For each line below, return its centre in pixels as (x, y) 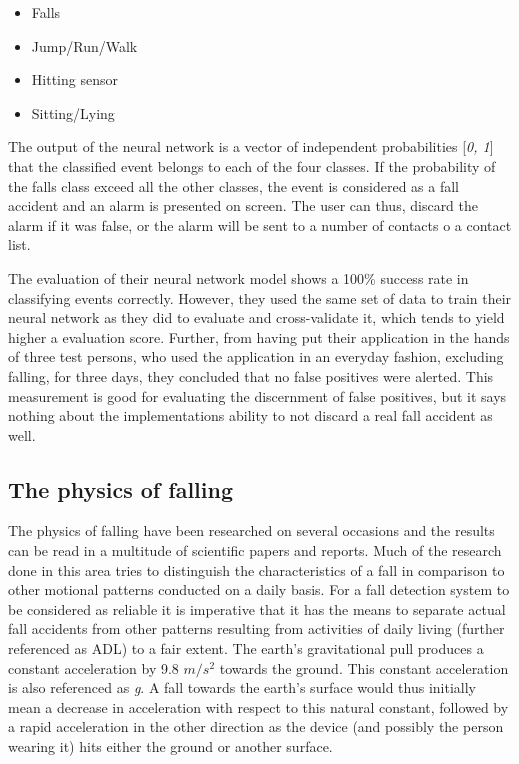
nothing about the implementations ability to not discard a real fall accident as (250, 415)
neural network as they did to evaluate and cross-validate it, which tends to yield (256, 317)
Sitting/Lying (73, 112)
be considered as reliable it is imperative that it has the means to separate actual (257, 608)
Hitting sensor (74, 79)
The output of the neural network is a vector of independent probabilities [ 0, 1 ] (251, 146)
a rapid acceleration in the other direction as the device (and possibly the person (256, 726)
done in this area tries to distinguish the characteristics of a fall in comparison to (256, 569)
